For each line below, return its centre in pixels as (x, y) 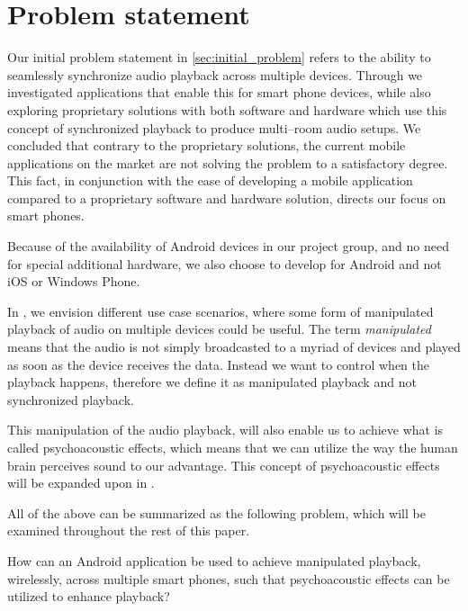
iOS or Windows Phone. (74, 281)
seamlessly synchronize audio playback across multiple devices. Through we (215, 74)
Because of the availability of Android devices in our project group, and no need (228, 246)
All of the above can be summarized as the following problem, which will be (216, 512)
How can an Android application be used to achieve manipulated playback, (214, 560)
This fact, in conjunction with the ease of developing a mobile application (210, 180)
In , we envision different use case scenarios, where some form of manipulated (220, 311)
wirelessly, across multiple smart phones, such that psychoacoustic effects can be (229, 578)
